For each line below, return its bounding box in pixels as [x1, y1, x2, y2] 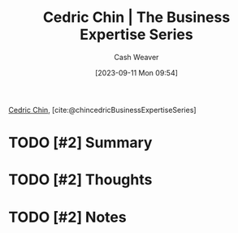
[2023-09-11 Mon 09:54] [94, 67, 179, 77]
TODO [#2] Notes [8, 208, 128, 227]
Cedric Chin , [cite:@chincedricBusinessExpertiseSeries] [8, 105, 197, 114]
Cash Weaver [114, 52, 159, 62]
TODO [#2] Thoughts [8, 170, 153, 189]
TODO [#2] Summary [8, 134, 153, 152]
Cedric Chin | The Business [42, 8, 231, 27]
